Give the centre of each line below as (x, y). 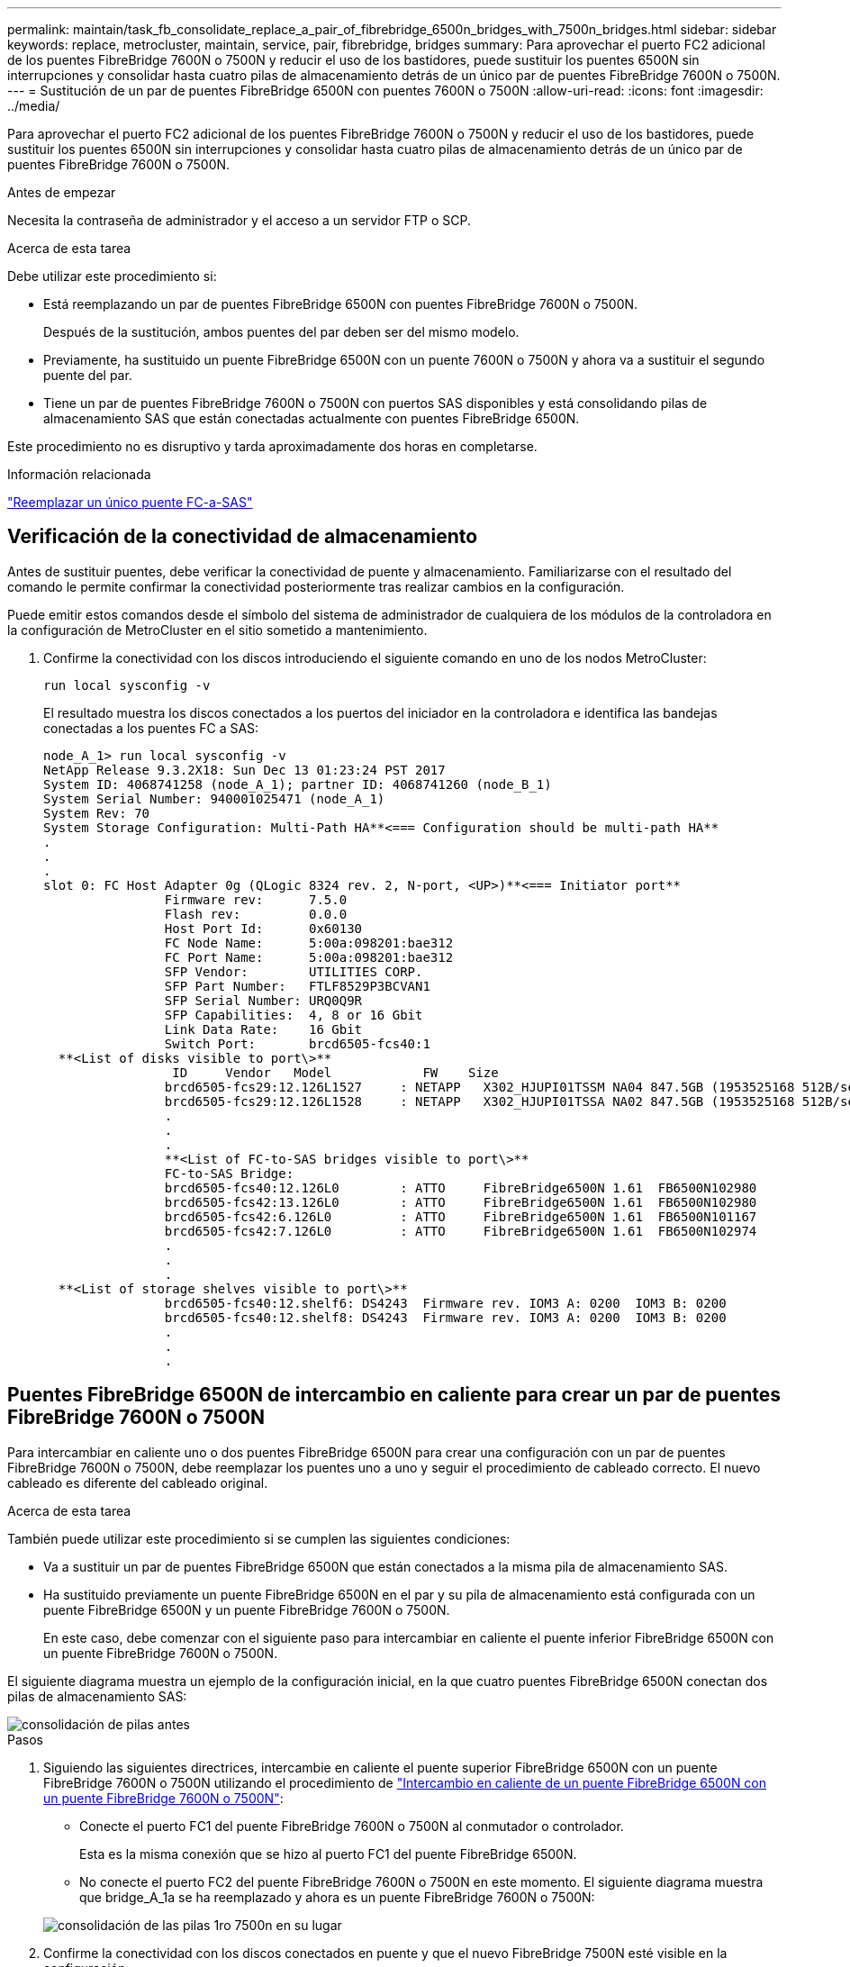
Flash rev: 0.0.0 (256, 914)
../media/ (34, 106)
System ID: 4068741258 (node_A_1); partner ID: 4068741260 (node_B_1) (298, 784)
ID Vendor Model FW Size (335, 1072)
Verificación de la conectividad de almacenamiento (243, 537)
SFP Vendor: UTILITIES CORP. (294, 971)
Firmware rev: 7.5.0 (256, 899)
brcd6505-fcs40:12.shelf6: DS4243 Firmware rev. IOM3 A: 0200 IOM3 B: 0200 (445, 1303)
